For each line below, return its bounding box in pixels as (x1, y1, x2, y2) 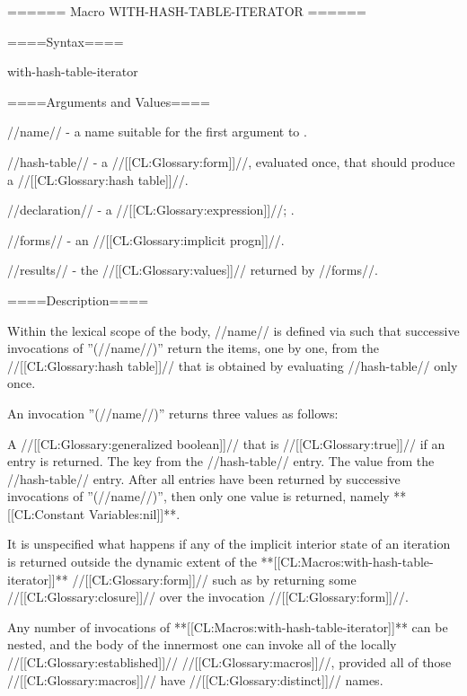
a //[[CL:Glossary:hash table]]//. (7, 170, 189, 189)
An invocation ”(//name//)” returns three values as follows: (7, 403, 339, 422)
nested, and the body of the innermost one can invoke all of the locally (7, 635, 397, 654)
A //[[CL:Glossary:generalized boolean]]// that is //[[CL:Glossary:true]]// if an (7, 434, 445, 453)
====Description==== (7, 290, 149, 309)
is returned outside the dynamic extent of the (7, 552, 257, 571)
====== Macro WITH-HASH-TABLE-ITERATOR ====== (7, 2, 366, 20)
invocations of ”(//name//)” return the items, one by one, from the (7, 339, 380, 357)
